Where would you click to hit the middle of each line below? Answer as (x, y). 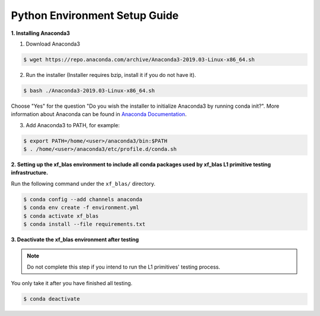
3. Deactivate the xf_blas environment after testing (75, 239)
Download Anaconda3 (53, 44)
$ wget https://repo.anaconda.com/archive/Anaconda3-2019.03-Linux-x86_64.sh (139, 59)
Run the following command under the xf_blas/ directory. (83, 183)
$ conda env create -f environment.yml (81, 208)
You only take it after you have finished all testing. (72, 283)
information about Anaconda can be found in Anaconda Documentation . (99, 114)
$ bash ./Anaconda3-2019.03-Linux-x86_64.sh (89, 91)
